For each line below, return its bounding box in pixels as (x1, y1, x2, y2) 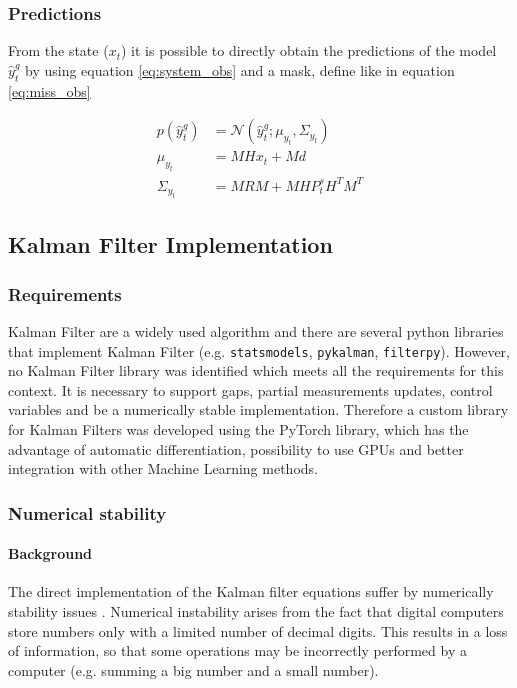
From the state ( (8, 40, 109, 61)
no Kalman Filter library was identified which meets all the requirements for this (8, 360, 504, 381)
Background (8, 543, 93, 564)
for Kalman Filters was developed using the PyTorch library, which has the (8, 418, 469, 439)
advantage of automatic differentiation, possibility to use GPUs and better (8, 438, 464, 459)
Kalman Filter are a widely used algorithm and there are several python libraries (8, 320, 504, 341)
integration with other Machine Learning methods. (8, 458, 318, 479)
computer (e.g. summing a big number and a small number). (8, 659, 379, 680)
